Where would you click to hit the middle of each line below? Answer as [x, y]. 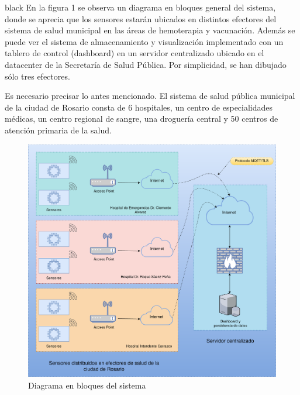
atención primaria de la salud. [58, 130]
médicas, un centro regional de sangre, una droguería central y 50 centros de [142, 118]
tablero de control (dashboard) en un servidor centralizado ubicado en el [135, 53]
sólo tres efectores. [37, 76]
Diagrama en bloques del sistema [87, 385]
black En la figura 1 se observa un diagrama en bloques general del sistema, [140, 7]
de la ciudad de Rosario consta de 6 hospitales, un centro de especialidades [139, 107]
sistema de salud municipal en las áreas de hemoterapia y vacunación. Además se [150, 30]
